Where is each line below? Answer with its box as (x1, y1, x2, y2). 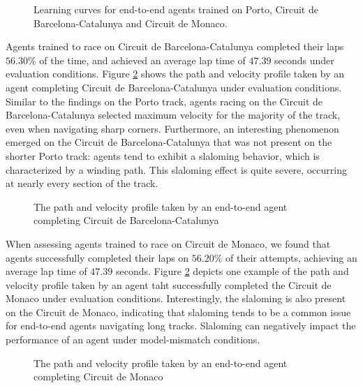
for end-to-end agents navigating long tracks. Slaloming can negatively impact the (6, 318, 356, 333)
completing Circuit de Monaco (34, 369, 163, 384)
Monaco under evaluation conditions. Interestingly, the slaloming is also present (6, 291, 346, 306)
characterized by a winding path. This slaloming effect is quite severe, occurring (6, 162, 347, 177)
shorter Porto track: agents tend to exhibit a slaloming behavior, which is (6, 148, 320, 163)
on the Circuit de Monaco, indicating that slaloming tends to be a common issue (6, 304, 351, 319)
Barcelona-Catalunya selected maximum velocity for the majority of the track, (6, 107, 341, 122)
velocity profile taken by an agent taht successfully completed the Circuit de (6, 277, 332, 292)
